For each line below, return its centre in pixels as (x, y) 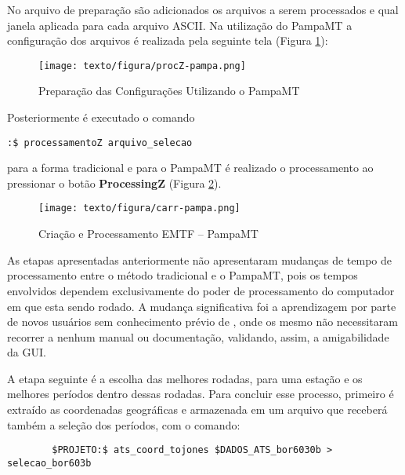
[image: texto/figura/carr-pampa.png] (139, 208)
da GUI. (27, 352)
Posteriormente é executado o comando (101, 117)
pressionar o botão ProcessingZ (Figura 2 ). (114, 183)
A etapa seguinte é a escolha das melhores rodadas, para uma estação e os (185, 378)
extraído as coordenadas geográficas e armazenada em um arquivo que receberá (197, 409)
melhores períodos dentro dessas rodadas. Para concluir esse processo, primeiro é (201, 394)
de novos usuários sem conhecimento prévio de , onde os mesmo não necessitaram (202, 322)
